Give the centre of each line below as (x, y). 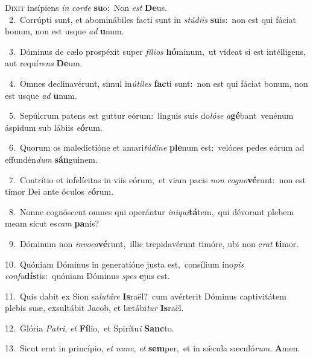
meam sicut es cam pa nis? (52, 223)
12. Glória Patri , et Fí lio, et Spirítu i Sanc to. (90, 328)
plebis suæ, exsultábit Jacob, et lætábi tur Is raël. (94, 308)
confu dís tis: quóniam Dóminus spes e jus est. (87, 276)
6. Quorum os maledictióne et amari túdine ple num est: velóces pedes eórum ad (156, 147)
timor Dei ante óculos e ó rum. (59, 191)
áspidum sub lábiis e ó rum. (54, 127)
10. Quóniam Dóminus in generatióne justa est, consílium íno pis (125, 264)
